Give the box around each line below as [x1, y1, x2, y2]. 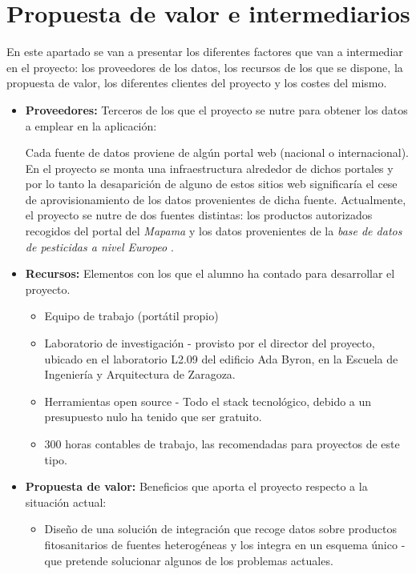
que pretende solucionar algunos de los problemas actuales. [44, 552, 333, 568]
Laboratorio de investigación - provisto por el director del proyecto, [44, 335, 375, 351]
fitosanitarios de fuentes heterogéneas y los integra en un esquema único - [44, 536, 406, 552]
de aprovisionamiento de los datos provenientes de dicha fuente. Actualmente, [25, 191, 406, 207]
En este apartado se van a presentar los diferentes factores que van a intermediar [6, 43, 403, 60]
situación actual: [25, 493, 107, 510]
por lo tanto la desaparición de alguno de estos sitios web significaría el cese [25, 175, 398, 192]
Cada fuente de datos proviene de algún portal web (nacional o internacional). [25, 144, 409, 161]
